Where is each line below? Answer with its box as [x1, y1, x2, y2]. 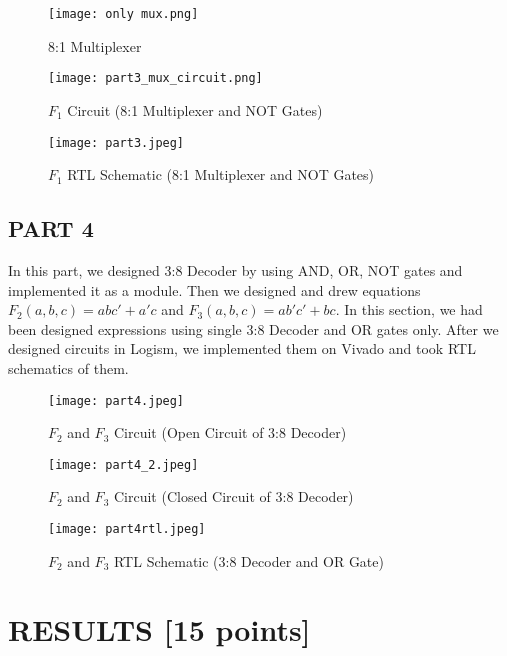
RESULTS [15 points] [8, 609, 311, 650]
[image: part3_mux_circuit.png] [48, 71, 263, 86]
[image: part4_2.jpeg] [48, 457, 199, 472]
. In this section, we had [335, 299, 483, 320]
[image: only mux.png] [48, 7, 199, 21]
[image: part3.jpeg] [48, 135, 185, 150]
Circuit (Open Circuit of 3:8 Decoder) [113, 422, 347, 443]
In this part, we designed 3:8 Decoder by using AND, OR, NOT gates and [8, 259, 463, 280]
